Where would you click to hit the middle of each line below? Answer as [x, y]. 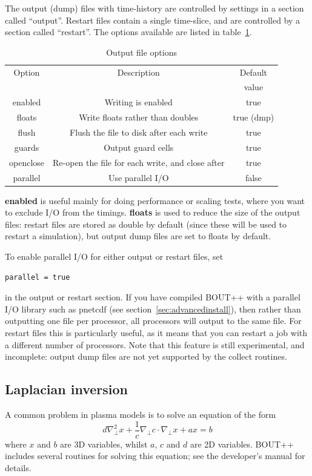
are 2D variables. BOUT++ [242, 444]
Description [138, 72]
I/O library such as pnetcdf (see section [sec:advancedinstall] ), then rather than [153, 309]
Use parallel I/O [138, 177]
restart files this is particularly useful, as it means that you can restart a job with [156, 332]
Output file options [141, 52]
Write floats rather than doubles [139, 117]
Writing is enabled [138, 102]
